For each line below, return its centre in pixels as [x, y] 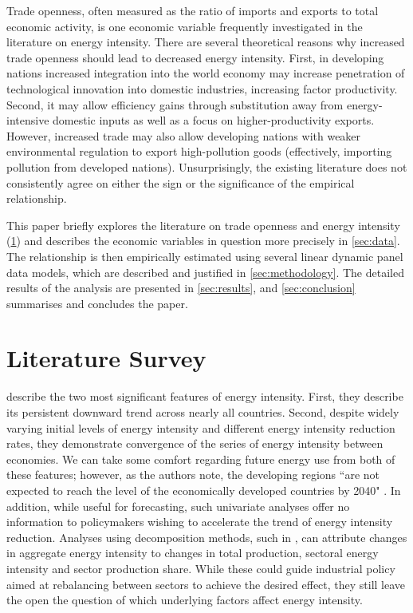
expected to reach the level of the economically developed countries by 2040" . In [204, 490]
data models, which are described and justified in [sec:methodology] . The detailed [205, 272]
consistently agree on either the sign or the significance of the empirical [181, 182]
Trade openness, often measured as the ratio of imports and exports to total [193, 10]
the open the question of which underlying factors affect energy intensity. [185, 600]
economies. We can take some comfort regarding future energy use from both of [201, 459]
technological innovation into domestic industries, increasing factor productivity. [202, 88]
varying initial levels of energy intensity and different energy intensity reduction [201, 427]
